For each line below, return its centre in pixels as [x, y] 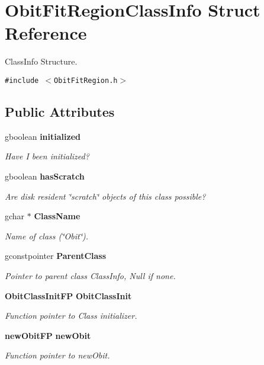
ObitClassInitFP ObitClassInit [68, 295]
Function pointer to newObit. [57, 355]
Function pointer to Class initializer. [71, 316]
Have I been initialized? [47, 156]
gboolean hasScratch [45, 176]
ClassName [57, 216]
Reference [46, 33]
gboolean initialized [43, 136]
